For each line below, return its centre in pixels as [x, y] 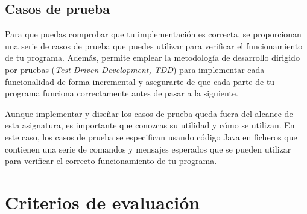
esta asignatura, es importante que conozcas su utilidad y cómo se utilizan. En [150, 125]
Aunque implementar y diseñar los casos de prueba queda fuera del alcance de [149, 113]
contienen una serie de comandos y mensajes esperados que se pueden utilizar [148, 149]
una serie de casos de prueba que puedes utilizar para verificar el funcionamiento [154, 46]
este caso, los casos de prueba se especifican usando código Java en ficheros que [151, 137]
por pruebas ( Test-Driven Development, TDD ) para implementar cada [135, 69]
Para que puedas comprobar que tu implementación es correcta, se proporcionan [153, 34]
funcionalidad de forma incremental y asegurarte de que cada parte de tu [140, 81]
